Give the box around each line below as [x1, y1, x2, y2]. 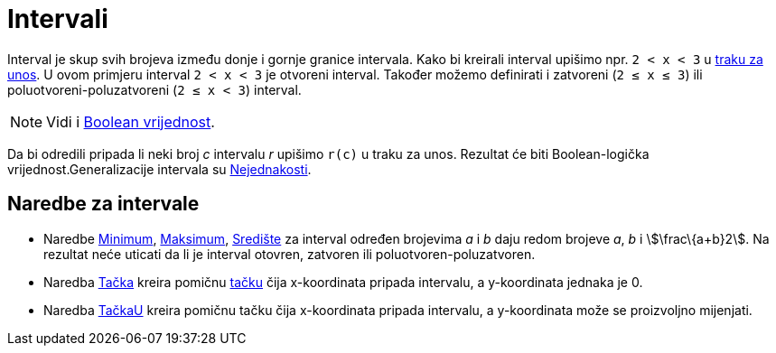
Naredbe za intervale [7, 192, 200, 216]
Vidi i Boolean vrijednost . [46, 112, 215, 131]
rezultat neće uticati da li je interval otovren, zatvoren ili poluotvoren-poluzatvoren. [43, 246, 536, 262]
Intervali [7, 4, 108, 34]
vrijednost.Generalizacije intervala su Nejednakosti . [7, 161, 312, 177]
